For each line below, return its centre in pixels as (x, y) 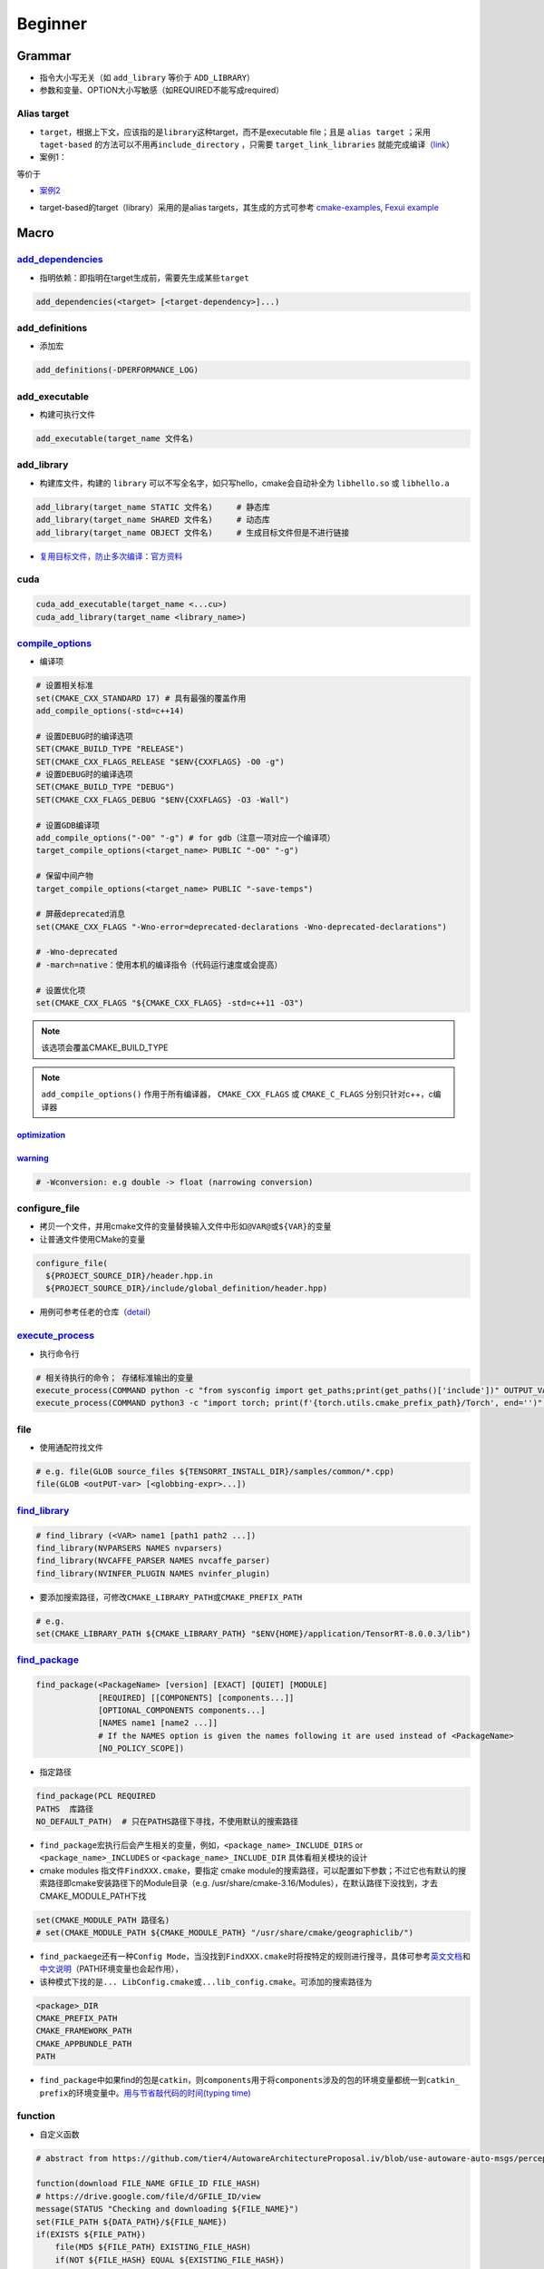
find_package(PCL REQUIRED (96, 1796)
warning (33, 1158)
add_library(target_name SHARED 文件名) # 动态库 (153, 520)
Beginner (52, 24)
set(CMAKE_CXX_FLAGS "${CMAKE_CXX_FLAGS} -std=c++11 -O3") (170, 1003)
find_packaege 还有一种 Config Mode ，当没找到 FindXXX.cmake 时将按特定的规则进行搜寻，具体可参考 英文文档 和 (255, 1956)
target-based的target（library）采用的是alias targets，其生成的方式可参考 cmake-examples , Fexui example (239, 207)
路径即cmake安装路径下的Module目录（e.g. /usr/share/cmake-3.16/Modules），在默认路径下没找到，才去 (243, 1883)
